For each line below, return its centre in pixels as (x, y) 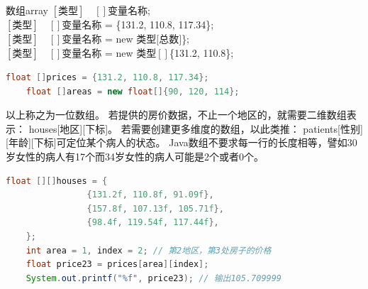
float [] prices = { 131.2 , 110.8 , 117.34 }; (107, 77)
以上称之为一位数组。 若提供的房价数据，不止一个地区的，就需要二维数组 (176, 115)
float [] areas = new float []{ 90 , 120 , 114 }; (133, 91)
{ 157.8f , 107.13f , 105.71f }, (155, 208)
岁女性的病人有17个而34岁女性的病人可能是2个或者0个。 (135, 156)
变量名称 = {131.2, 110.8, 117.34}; (138, 24)
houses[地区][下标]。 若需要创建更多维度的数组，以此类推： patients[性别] (196, 128)
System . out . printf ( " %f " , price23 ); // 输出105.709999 (154, 278)
